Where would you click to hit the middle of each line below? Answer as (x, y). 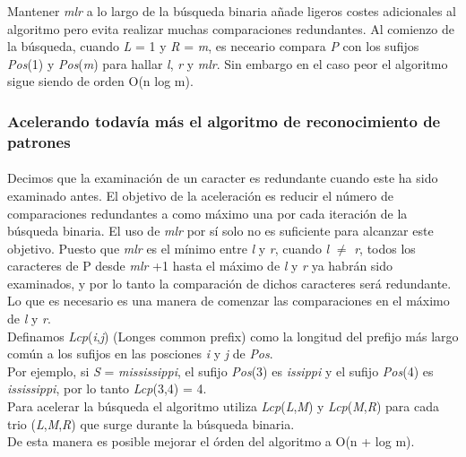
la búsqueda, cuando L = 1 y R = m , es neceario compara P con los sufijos (213, 46)
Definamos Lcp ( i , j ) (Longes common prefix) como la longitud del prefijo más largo (233, 336)
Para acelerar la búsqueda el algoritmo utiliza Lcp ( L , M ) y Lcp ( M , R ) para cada (223, 406)
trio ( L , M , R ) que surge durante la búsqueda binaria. (151, 423)
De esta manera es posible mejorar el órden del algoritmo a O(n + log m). (211, 441)
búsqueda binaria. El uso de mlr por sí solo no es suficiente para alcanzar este (220, 231)
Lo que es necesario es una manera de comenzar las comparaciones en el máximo (229, 301)
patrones (39, 141)
